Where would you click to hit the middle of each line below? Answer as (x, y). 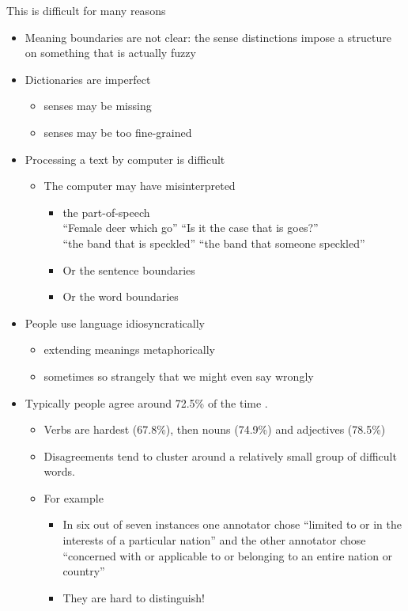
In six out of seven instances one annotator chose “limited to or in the (232, 524)
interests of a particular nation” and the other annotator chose (214, 540)
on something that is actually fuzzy (110, 53)
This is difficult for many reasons (86, 10)
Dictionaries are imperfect (88, 79)
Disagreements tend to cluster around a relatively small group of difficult (220, 455)
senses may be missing (98, 106)
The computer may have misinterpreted (140, 186)
